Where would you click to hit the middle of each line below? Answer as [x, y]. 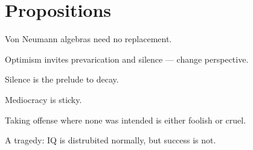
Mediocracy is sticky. [43, 99]
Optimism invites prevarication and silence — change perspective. [127, 59]
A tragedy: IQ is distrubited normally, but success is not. [110, 140]
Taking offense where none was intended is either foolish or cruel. [126, 120]
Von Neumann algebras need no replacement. [88, 39]
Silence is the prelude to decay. [62, 79]
